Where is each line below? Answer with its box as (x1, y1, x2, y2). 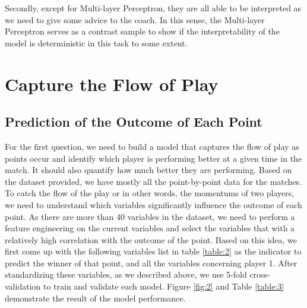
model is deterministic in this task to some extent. (5, 36, 188, 49)
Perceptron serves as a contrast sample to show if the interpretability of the (5, 25, 280, 37)
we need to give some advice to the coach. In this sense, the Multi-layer (5, 13, 265, 26)
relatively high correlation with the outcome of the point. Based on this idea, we (5, 233, 297, 246)
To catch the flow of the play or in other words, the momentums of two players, (5, 187, 295, 199)
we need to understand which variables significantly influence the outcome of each (5, 198, 302, 210)
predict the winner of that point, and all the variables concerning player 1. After (5, 256, 297, 269)
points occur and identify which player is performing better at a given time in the (5, 152, 302, 164)
